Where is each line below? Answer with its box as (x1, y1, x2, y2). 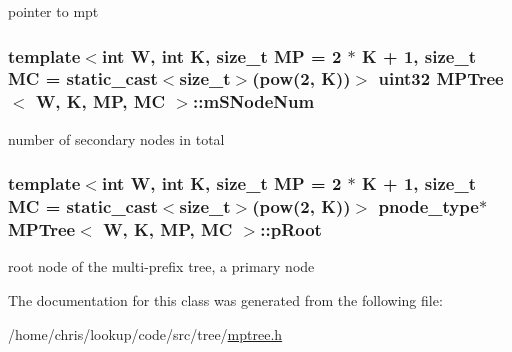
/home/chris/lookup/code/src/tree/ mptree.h (8, 323, 283, 344)
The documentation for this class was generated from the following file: (8, 289, 443, 310)
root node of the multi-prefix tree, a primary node (8, 256, 315, 277)
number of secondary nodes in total (8, 128, 225, 149)
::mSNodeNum (193, 89, 315, 114)
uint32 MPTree (378, 66, 504, 91)
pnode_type (378, 194, 479, 219)
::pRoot (260, 217, 322, 242)
